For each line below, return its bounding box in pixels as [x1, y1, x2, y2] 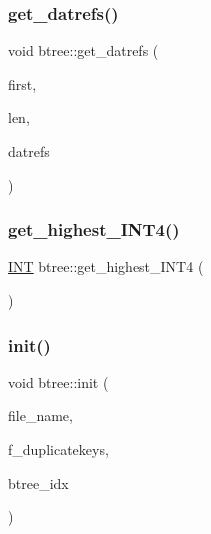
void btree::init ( [8, 371, 109, 392]
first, [8, 73, 37, 94]
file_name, [8, 405, 73, 426]
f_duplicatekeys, [8, 439, 109, 459]
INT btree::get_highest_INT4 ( [8, 256, 204, 277]
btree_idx [8, 472, 69, 493]
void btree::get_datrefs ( [8, 40, 159, 61]
